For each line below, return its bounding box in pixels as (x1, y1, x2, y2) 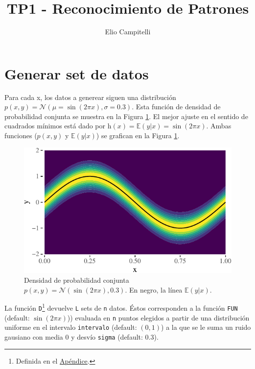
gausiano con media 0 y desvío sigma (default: (4, 331, 143, 342)
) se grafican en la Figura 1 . (96, 130, 180, 141)
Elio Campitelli (105, 26, 151, 37)
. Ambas (206, 121, 232, 131)
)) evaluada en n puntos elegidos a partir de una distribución (67, 312, 250, 322)
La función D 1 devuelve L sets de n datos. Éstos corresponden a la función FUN (4, 301, 238, 313)
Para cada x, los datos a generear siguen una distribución (4, 92, 176, 102)
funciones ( (4, 130, 37, 141)
